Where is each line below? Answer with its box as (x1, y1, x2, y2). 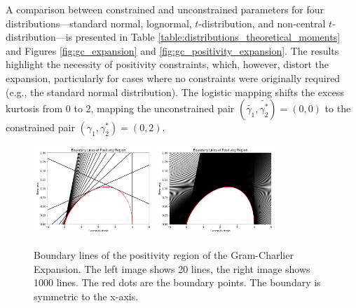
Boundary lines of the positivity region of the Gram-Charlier (34, 247, 294, 262)
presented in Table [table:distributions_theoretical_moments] (75, 29, 341, 44)
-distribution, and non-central (198, 15, 326, 30)
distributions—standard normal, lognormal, (6, 15, 192, 30)
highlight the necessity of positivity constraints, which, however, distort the (6, 57, 329, 72)
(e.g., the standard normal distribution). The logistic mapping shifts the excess (6, 84, 344, 99)
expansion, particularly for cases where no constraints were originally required (6, 70, 341, 85)
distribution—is (6, 29, 73, 44)
